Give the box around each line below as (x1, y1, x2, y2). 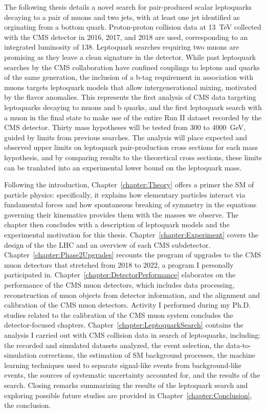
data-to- (226, 339, 251, 350)
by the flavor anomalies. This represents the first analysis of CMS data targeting (4, 92, 256, 102)
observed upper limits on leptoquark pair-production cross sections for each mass (4, 142, 258, 153)
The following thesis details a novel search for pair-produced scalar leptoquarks (4, 2, 252, 12)
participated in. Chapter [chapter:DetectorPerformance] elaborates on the (4, 269, 236, 280)
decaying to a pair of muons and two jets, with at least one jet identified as (4, 11, 240, 22)
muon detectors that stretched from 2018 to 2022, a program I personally (4, 259, 234, 270)
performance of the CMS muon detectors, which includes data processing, (4, 279, 235, 290)
